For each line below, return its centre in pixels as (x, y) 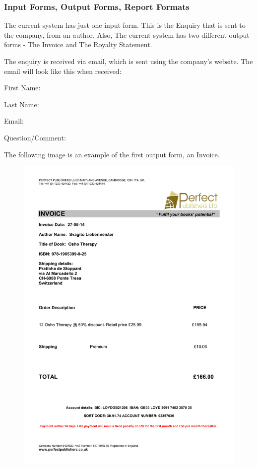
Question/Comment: (35, 137)
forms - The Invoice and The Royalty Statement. (78, 44)
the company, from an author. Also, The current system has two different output (127, 34)
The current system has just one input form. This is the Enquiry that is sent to (125, 25)
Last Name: (22, 104)
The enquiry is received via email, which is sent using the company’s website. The (128, 61)
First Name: (22, 88)
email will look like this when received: (63, 71)
